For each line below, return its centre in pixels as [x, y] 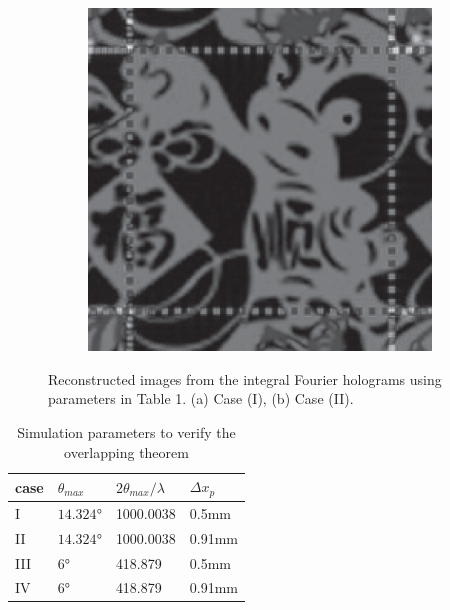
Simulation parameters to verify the [126, 431]
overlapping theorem [126, 451]
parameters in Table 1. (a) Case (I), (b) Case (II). [201, 398]
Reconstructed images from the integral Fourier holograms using [245, 378]
